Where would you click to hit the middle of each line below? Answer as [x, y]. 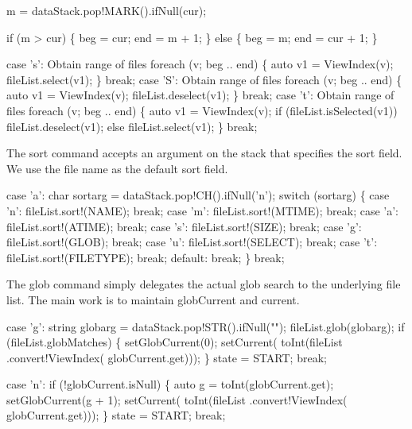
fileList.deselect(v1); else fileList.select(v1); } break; [132, 126]
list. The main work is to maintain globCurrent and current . [153, 299]
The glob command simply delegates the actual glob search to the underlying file [204, 284]
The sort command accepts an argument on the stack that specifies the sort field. [204, 153]
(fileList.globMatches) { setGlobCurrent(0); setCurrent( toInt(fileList [175, 342]
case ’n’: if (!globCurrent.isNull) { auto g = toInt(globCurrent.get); [170, 384]
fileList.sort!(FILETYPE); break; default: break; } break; [146, 257]
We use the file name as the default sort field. [117, 168]
